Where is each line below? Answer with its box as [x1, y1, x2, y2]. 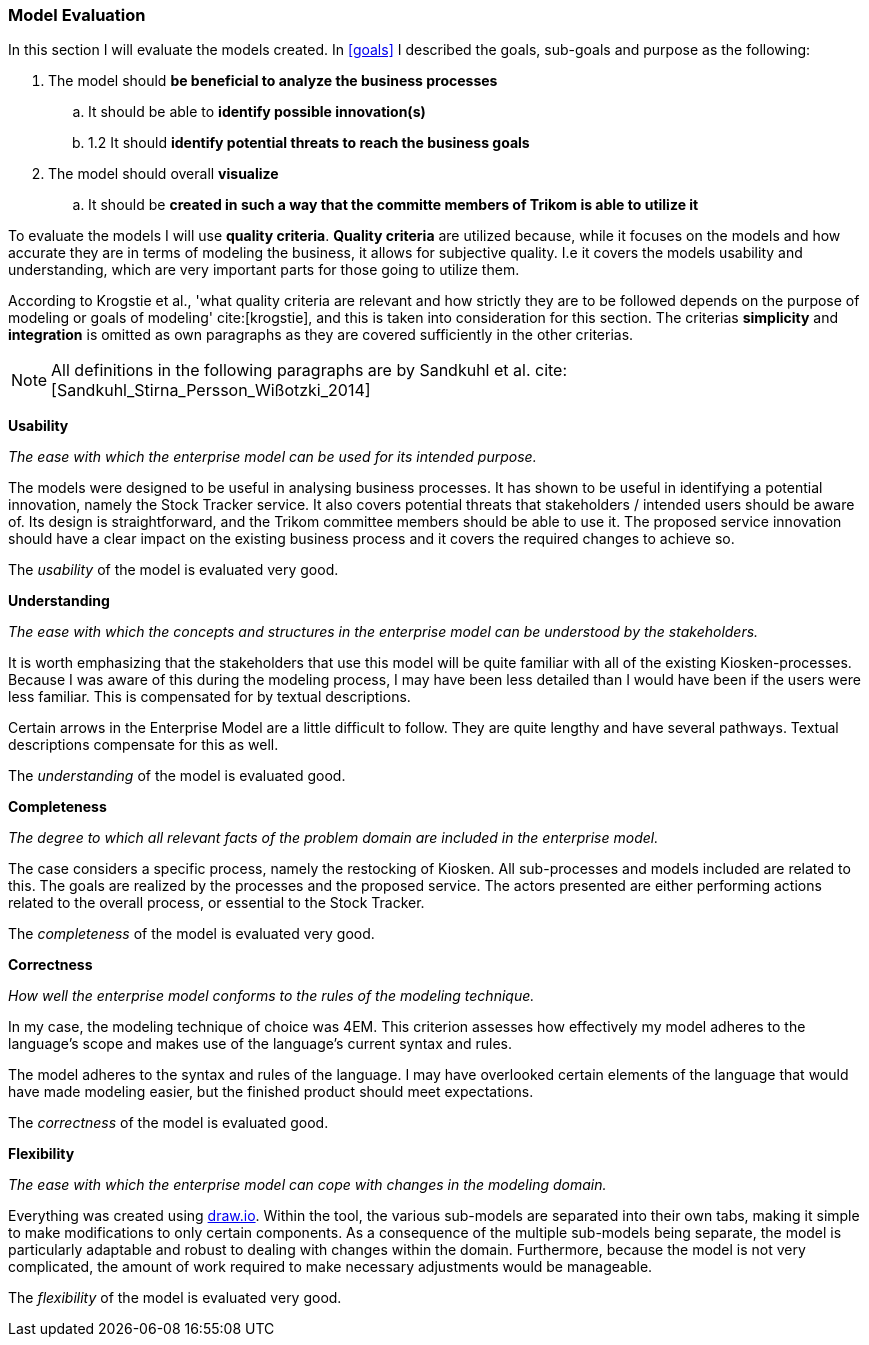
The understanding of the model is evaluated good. [8, 767, 346, 785]
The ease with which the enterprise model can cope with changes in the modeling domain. [8, 1176, 607, 1194]
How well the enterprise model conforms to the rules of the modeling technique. [8, 987, 535, 1005]
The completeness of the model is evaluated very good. [8, 925, 375, 943]
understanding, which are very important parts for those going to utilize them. [8, 261, 520, 279]
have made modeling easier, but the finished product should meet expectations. [8, 1083, 534, 1101]
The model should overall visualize [48, 165, 279, 183]
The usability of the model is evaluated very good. [8, 561, 339, 579]
